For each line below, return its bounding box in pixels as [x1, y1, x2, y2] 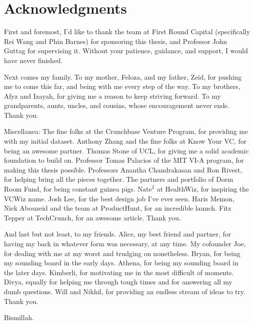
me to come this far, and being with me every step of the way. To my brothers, [4, 81, 240, 91]
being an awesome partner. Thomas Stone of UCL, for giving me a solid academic [4, 145, 249, 155]
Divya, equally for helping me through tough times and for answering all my [4, 277, 233, 287]
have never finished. [4, 55, 63, 65]
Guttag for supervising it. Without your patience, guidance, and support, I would [4, 45, 248, 56]
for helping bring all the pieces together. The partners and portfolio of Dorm [4, 174, 233, 184]
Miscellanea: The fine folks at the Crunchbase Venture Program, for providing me [4, 126, 248, 136]
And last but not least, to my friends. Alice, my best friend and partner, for [4, 229, 231, 239]
